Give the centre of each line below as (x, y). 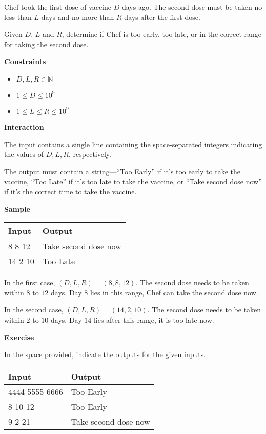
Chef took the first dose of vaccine (58, 7)
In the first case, (30, 282)
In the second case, (34, 310)
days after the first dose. (162, 17)
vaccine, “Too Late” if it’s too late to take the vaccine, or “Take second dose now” (133, 181)
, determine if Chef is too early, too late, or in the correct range (161, 34)
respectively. (92, 154)
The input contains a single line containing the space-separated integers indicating (133, 144)
